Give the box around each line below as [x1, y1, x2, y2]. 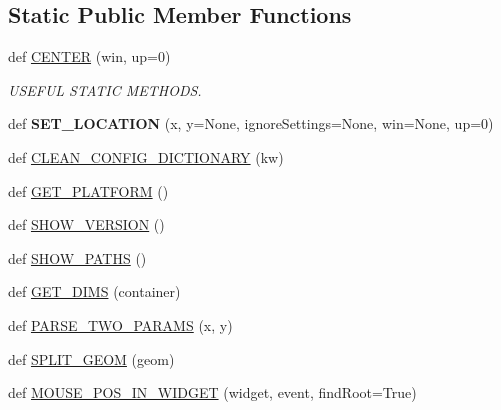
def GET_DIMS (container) [8, 281, 181, 302]
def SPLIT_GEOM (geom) [8, 348, 175, 369]
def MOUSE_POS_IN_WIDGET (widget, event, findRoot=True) [8, 382, 417, 403]
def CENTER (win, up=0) [8, 46, 171, 67]
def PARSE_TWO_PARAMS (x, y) [8, 314, 233, 335]
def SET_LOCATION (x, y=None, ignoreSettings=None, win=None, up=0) [8, 113, 494, 134]
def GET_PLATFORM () [8, 180, 169, 201]
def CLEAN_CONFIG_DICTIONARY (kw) [8, 146, 284, 167]
